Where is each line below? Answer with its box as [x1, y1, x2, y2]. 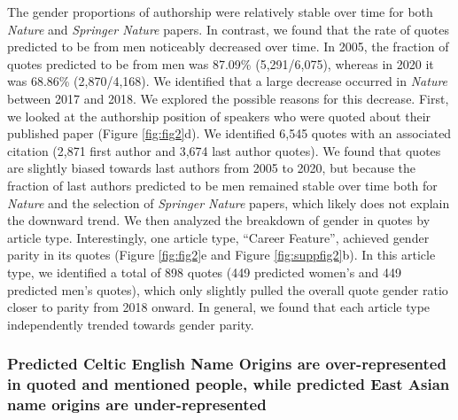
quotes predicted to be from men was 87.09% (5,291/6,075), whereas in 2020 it [7, 54, 434, 73]
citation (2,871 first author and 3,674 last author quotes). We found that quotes [7, 141, 441, 159]
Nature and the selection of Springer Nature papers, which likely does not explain [7, 193, 450, 212]
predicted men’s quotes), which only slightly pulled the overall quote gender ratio [7, 280, 448, 299]
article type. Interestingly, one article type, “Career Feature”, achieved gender [7, 228, 430, 246]
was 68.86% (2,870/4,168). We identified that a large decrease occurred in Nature [7, 72, 448, 90]
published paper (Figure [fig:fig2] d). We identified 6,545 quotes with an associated [7, 124, 452, 143]
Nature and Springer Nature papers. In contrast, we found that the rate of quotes [7, 19, 449, 38]
